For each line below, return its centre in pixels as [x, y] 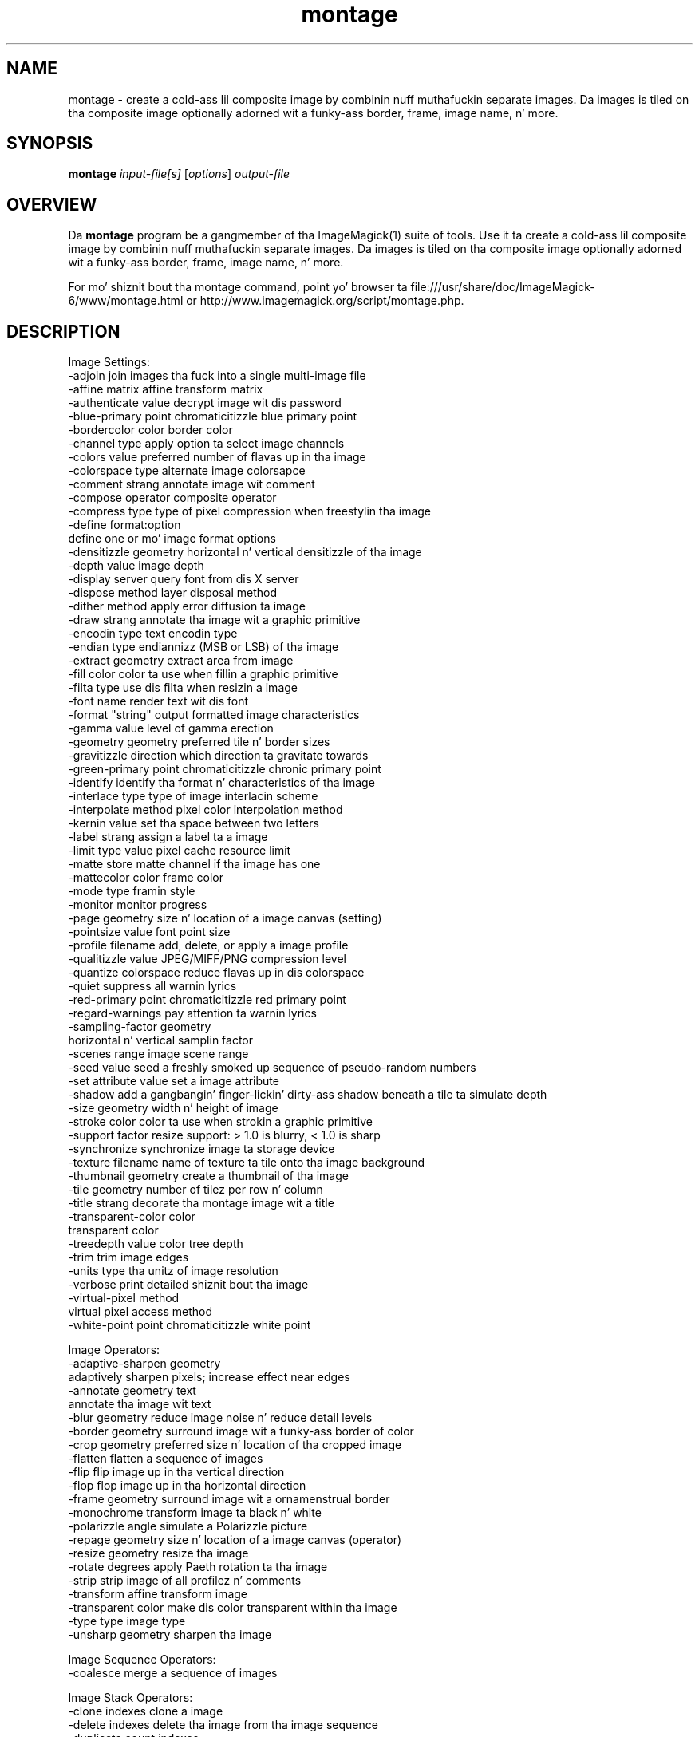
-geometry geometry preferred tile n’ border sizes [199, 742]
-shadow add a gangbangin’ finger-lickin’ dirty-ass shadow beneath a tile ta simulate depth [308, 1095]
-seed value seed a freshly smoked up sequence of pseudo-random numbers [272, 1068]
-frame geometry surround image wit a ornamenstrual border [229, 1499]
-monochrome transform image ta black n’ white [195, 1513]
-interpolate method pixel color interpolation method [205, 810]
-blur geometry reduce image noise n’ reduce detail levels [220, 1418]
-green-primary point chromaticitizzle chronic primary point [225, 769]
